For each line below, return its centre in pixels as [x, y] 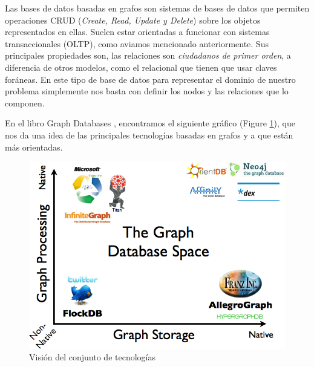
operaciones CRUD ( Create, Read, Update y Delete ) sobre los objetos [133, 20]
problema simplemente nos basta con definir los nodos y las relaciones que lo [147, 91]
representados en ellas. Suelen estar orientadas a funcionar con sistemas [137, 32]
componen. [25, 102]
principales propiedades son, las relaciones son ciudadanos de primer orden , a [148, 55]
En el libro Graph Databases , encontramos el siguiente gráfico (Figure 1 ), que [150, 123]
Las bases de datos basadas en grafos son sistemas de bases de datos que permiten [157, 8]
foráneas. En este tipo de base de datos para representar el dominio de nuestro [150, 79]
